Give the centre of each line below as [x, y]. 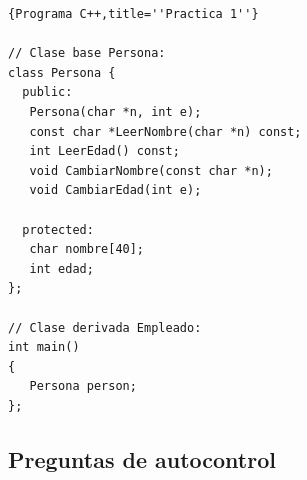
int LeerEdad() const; [104, 151]
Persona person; [83, 386]
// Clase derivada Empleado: [105, 327]
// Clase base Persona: [87, 53]
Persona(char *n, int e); [115, 111]
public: [47, 92]
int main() [44, 347]
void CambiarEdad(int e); [115, 190]
